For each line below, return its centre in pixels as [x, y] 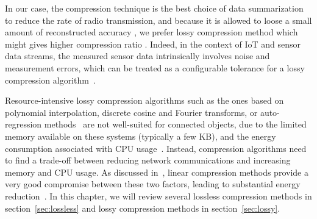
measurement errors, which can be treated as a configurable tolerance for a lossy [155, 67]
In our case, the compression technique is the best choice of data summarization [154, 8]
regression [23, 124]
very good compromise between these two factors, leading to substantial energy [153, 184]
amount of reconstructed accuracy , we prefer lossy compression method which [151, 32]
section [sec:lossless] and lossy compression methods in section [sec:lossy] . [143, 208]
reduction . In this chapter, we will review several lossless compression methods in [158, 196]
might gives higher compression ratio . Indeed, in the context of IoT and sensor [153, 44]
